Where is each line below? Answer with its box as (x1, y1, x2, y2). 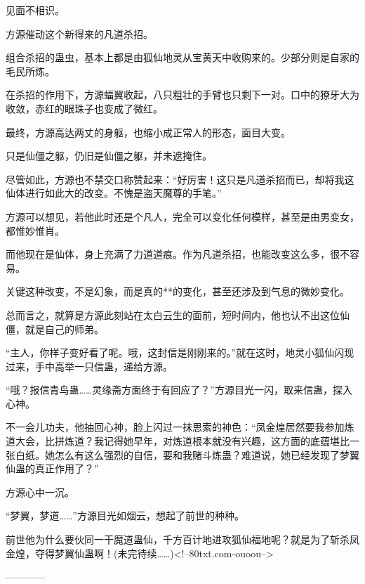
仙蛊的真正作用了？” (6, 461, 99, 476)
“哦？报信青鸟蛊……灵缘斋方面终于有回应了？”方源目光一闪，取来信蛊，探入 (6, 382, 352, 397)
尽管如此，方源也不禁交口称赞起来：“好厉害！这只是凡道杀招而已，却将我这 (6, 171, 354, 186)
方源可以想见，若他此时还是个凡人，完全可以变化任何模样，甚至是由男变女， (6, 209, 359, 223)
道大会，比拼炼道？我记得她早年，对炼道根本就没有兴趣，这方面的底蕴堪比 (6, 434, 350, 448)
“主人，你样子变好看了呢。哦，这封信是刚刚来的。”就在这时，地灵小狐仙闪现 (6, 345, 354, 360)
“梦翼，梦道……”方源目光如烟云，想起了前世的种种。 (6, 508, 244, 523)
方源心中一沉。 (6, 484, 74, 499)
